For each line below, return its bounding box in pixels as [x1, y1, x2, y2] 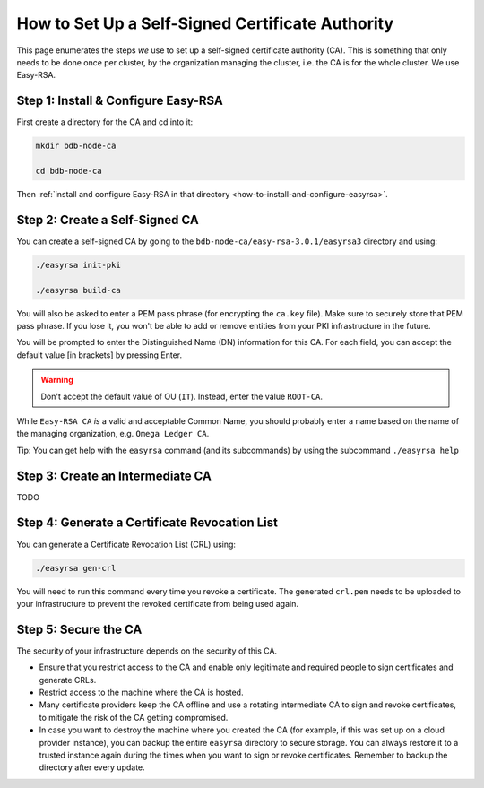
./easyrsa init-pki [35, 260, 121, 270]
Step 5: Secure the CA [16, 621, 143, 636]
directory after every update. [39, 762, 145, 773]
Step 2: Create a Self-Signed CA [16, 212, 199, 228]
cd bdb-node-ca [35, 166, 102, 176]
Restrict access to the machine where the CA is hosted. [39, 687, 244, 698]
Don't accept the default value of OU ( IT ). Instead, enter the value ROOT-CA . [40, 391, 323, 402]
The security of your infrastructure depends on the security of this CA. [16, 645, 278, 656]
